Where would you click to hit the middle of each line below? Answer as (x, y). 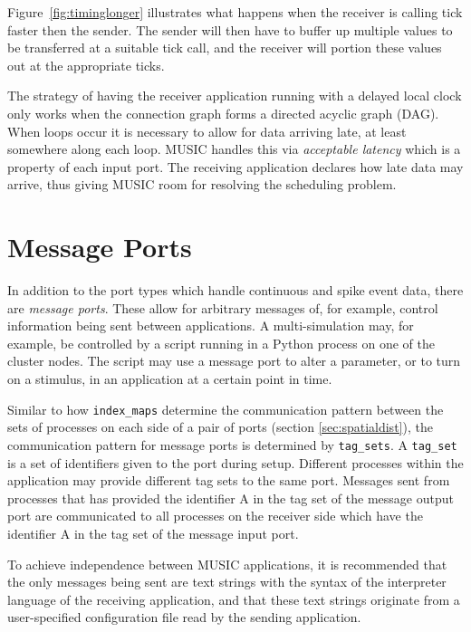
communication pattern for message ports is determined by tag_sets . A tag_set (232, 444)
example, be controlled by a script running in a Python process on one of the (221, 343)
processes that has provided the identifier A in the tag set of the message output (231, 498)
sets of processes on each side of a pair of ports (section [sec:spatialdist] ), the (220, 427)
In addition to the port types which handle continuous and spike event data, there (235, 290)
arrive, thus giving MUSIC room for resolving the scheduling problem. (202, 184)
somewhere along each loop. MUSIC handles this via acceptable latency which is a (234, 149)
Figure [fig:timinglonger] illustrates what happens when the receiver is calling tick (235, 12)
